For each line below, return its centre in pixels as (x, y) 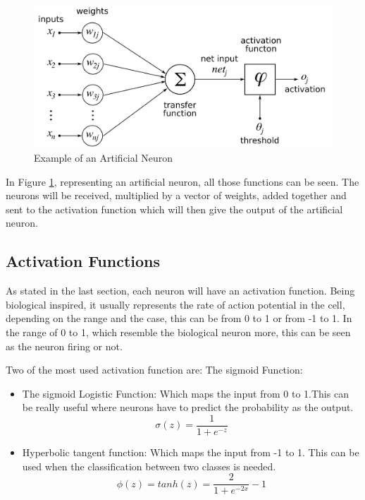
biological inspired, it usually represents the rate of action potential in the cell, (175, 304)
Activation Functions (83, 261)
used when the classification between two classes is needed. (149, 466)
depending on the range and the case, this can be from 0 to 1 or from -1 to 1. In (179, 318)
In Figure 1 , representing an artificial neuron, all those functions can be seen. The (182, 181)
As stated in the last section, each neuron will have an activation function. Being (180, 291)
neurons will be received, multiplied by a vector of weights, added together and (176, 195)
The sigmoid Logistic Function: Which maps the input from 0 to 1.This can (185, 393)
